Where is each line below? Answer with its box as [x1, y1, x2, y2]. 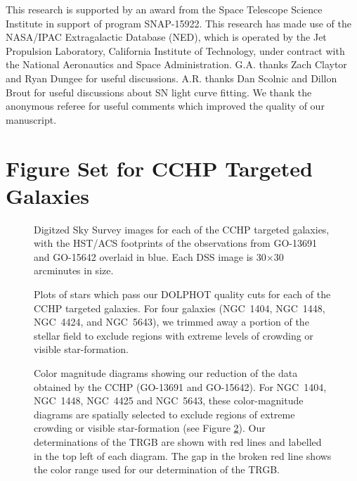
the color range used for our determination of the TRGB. [34, 462, 280, 477]
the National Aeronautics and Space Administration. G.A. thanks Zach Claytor [6, 57, 347, 72]
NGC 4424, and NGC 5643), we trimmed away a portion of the [34, 314, 309, 329]
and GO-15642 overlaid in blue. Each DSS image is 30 [34, 249, 266, 264]
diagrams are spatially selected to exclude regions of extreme [34, 406, 295, 421]
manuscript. [6, 112, 57, 127]
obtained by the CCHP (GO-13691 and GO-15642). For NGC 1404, [34, 379, 327, 394]
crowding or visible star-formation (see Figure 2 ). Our [34, 421, 266, 435]
